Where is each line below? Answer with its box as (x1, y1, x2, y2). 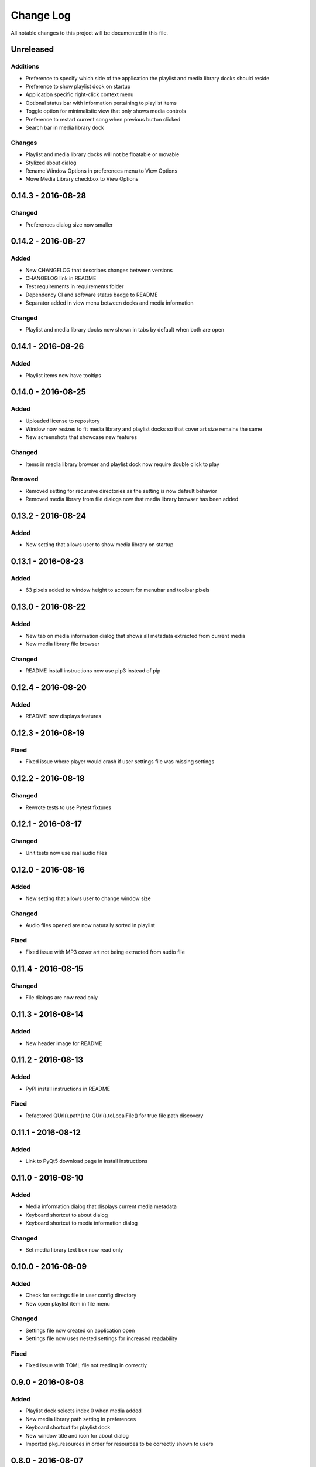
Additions (11, 62, 39, 70)
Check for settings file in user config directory (25, 1292, 137, 1299)
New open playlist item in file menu (25, 1300, 111, 1307)
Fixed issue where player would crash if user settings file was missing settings (25, 758, 215, 765)
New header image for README (25, 1039, 102, 1047)
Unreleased (11, 45, 54, 55)
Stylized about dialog (25, 159, 77, 166)
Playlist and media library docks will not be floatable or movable (25, 151, 180, 158)
